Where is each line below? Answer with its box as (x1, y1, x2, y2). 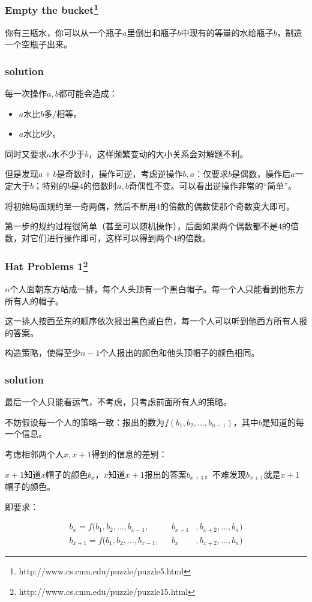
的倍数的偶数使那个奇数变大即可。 (160, 199, 295, 212)
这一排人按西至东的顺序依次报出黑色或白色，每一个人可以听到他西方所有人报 (5, 315, 307, 327)
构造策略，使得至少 (5, 346, 80, 359)
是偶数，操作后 (232, 167, 291, 180)
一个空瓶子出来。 (5, 38, 72, 50)
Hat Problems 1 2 (5, 257, 88, 274)
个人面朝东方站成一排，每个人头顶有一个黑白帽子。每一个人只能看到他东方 (10, 283, 304, 295)
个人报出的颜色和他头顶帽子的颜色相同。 (100, 346, 260, 359)
